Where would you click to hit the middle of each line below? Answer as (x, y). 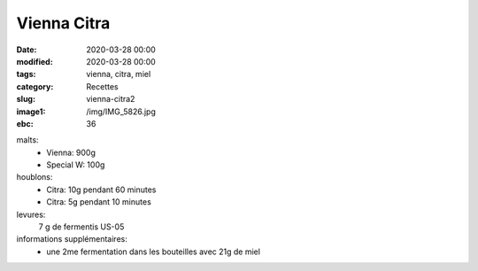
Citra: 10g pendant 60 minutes (101, 190)
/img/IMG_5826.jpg (121, 112)
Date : (27, 50)
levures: (31, 214)
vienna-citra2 (111, 99)
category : (35, 86)
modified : (35, 61)
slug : (26, 99)
